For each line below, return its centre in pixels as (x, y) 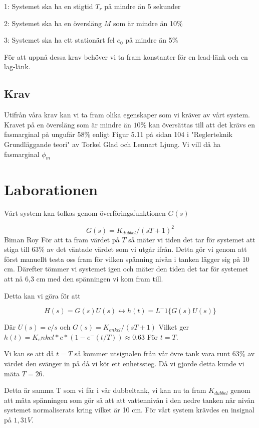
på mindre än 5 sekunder (143, 6)
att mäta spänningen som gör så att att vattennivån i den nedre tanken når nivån (129, 400)
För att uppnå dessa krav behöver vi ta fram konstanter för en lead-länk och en (126, 56)
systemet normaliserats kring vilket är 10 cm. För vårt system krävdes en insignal (129, 410)
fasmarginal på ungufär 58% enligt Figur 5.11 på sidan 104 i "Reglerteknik (118, 134)
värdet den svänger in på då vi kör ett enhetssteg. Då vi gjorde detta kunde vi (124, 363)
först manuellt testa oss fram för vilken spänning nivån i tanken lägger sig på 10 (127, 259)
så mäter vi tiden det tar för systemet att (192, 239)
